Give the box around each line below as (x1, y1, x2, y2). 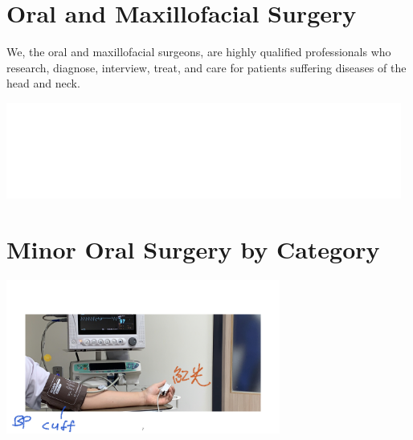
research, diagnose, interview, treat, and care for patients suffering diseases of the (6, 59, 407, 75)
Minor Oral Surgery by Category (6, 232, 380, 265)
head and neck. (6, 75, 80, 92)
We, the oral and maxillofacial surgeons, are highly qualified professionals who (6, 43, 391, 60)
